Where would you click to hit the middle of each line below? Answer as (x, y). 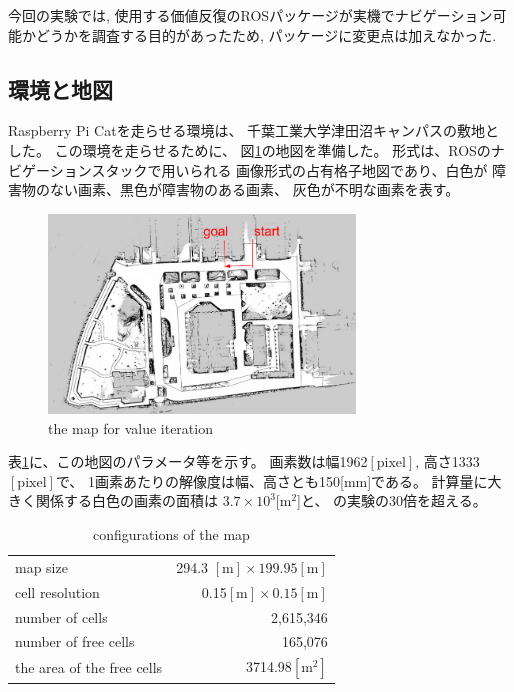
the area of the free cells (89, 667)
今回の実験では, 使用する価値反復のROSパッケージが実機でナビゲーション (250, 15)
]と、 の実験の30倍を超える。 (392, 500)
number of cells (61, 616)
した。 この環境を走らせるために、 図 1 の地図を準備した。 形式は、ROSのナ (256, 149)
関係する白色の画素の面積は (126, 500)
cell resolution (57, 591)
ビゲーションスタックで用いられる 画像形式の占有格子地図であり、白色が (248, 169)
